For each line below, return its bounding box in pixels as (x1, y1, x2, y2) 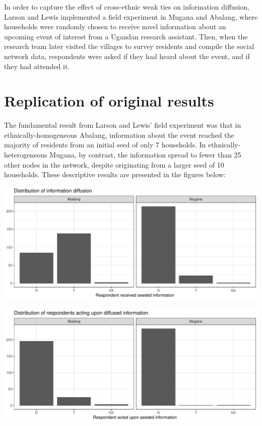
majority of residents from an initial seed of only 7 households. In (4, 139, 206, 150)
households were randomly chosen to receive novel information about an (4, 21, 226, 32)
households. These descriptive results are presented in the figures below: (4, 169, 226, 180)
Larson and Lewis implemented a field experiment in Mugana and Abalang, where (4, 11, 258, 22)
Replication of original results (4, 90, 214, 111)
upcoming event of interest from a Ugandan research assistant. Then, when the (4, 31, 248, 41)
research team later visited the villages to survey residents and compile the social (4, 41, 254, 51)
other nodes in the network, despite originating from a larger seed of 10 (4, 159, 224, 170)
